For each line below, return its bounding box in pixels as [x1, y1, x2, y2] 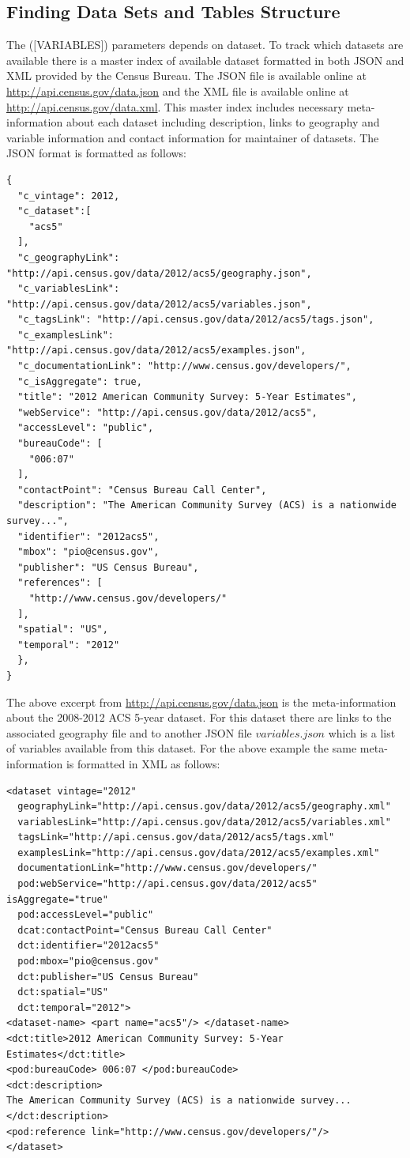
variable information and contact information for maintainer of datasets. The [6, 129, 379, 145]
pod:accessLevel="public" [17, 909, 154, 921]
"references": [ [17, 577, 103, 589]
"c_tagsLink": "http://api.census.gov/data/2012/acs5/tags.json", [17, 314, 374, 326]
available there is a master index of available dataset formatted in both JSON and [6, 51, 404, 68]
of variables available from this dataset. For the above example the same [6, 740, 357, 756]
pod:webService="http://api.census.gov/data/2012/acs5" [17, 878, 318, 890]
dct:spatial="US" [17, 986, 108, 998]
